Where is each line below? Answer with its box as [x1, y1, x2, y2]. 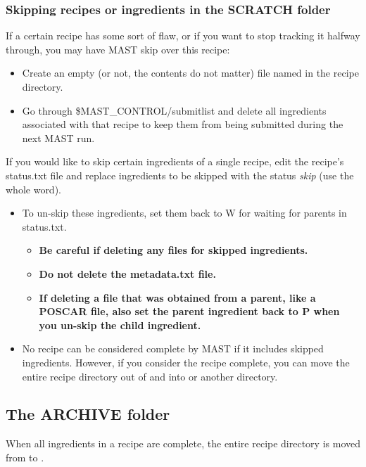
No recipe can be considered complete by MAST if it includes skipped [22, 341, 324, 356]
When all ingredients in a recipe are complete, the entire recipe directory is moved [6, 436, 360, 451]
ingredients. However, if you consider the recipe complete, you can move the [22, 354, 350, 369]
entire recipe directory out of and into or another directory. [22, 369, 278, 383]
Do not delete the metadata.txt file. [39, 266, 216, 281]
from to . [6, 449, 44, 464]
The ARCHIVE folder [6, 403, 170, 425]
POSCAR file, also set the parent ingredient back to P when [39, 304, 340, 319]
